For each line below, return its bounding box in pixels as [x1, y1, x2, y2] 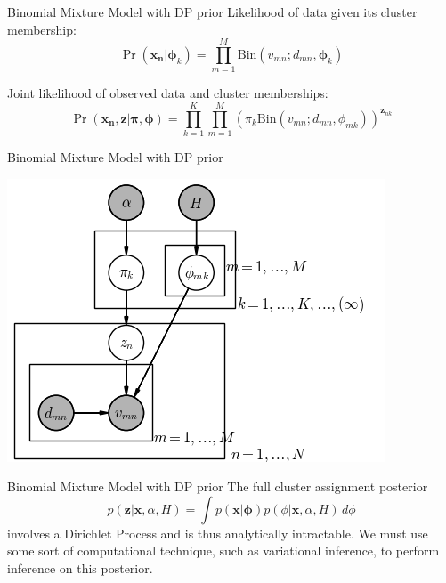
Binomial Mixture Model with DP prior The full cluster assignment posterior [7, 477, 428, 496]
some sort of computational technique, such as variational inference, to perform [7, 541, 440, 560]
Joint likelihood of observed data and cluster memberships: [7, 84, 328, 102]
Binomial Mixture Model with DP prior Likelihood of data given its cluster [7, 3, 418, 20]
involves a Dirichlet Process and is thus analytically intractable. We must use [7, 523, 428, 542]
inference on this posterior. [7, 559, 153, 577]
